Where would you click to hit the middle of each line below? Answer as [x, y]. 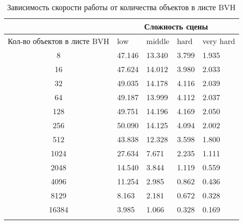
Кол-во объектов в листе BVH [59, 41]
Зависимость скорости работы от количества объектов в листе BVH [121, 7]
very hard [219, 41]
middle [158, 41]
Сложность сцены [176, 26]
